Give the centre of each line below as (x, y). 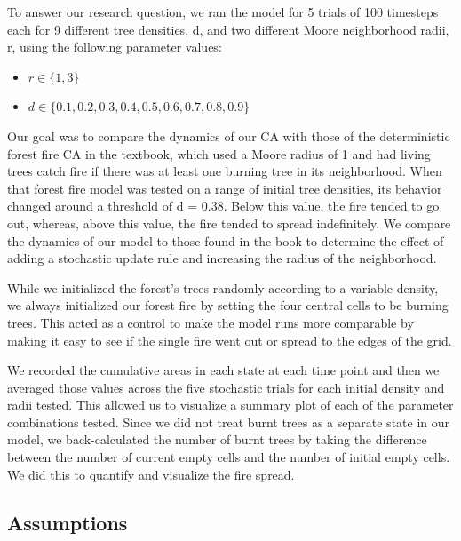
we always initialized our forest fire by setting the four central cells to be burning (228, 305)
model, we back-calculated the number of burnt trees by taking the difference (217, 439)
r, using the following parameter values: (115, 47)
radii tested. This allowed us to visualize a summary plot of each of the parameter (230, 405)
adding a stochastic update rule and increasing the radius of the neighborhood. (222, 258)
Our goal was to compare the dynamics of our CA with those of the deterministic (229, 135)
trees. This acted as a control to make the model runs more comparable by (211, 322)
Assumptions (68, 522)
